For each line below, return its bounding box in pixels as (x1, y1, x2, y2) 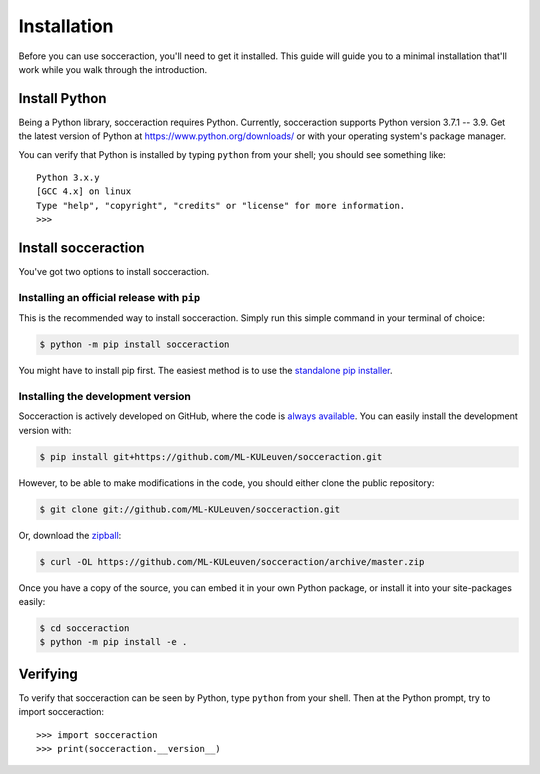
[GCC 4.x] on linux (36, 186, 132, 197)
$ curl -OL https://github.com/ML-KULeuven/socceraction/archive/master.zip (39, 556, 425, 567)
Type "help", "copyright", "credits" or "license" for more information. (36, 200, 406, 211)
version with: (18, 424, 72, 436)
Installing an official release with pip (18, 290, 201, 304)
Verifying (18, 665, 79, 682)
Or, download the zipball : (18, 529, 122, 541)
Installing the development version (18, 389, 192, 403)
